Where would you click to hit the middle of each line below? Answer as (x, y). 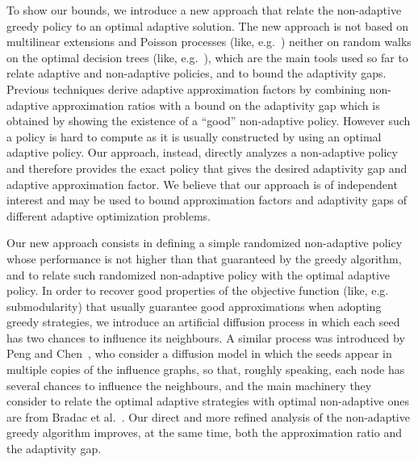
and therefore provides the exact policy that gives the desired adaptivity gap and (207, 168)
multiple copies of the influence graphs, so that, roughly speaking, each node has (206, 370)
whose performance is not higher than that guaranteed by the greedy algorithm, (204, 258)
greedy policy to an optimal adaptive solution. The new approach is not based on (208, 25)
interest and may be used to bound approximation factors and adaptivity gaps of (207, 200)
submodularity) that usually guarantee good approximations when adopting (194, 306)
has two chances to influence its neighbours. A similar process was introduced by (206, 337)
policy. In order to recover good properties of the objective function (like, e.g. (198, 290)
